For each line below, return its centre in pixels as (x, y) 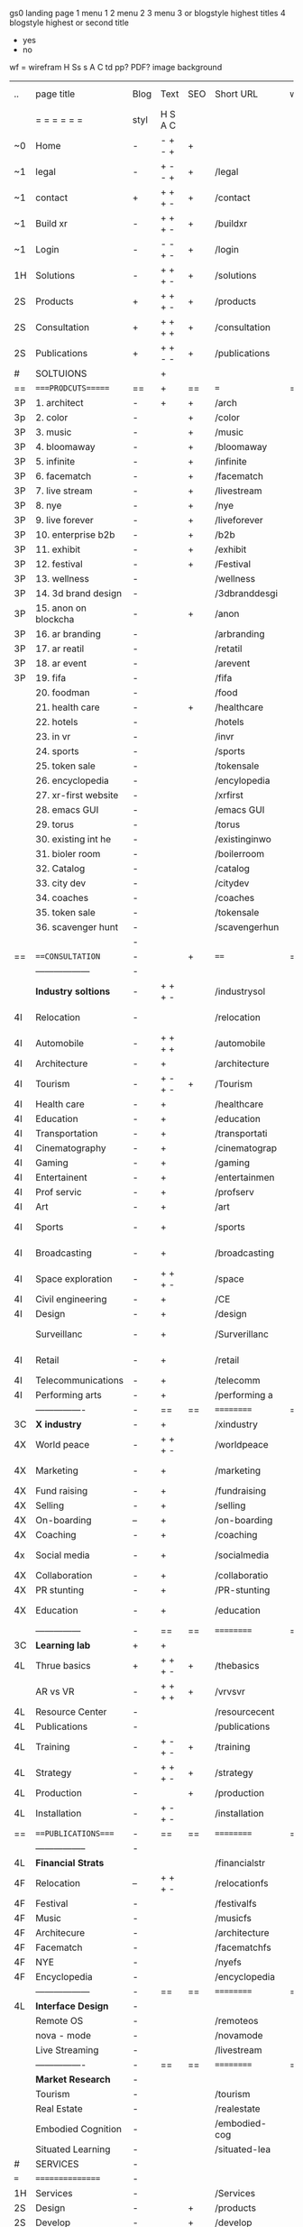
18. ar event (61, 663)
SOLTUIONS (61, 373)
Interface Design (72, 2006)
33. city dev (61, 883)
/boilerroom (239, 854)
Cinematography (71, 1148)
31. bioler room (68, 854)
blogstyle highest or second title (69, 23)
